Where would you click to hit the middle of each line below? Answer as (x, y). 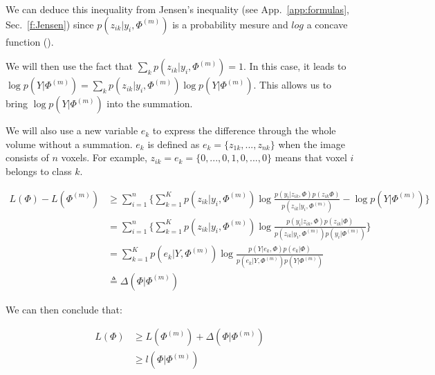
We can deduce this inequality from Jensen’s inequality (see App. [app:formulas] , (177, 9)
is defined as (174, 144)
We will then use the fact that (70, 66)
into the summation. (150, 103)
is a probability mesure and (230, 24)
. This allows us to (293, 85)
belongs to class (39, 171)
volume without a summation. (69, 144)
